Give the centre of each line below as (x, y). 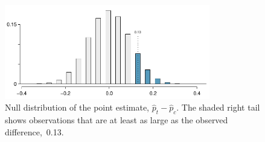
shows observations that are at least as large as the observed (117, 120)
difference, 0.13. (34, 131)
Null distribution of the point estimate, (77, 107)
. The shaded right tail (218, 107)
